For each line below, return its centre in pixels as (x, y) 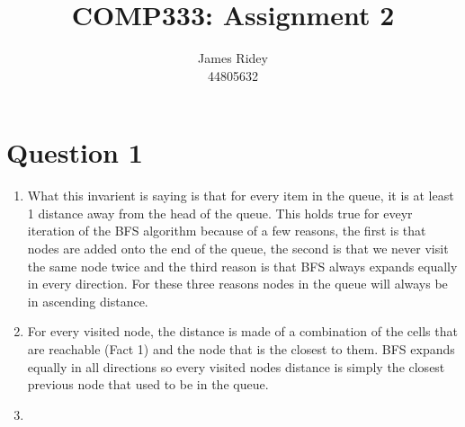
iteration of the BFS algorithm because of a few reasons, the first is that (227, 231)
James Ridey (233, 58)
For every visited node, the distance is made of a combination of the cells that (242, 331)
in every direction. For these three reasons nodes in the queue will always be (237, 284)
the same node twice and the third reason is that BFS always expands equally (242, 266)
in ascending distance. (88, 301)
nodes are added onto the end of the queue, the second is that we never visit (238, 249)
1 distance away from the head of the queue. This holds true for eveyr (220, 213)
